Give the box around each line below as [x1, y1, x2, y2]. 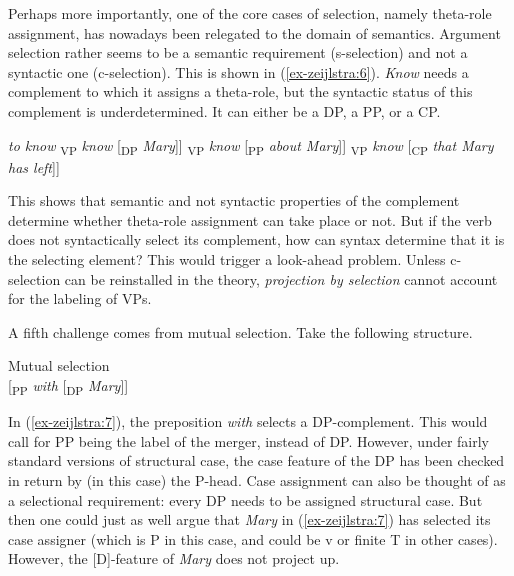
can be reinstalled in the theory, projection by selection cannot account [64, 268, 498, 289]
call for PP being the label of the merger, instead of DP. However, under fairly [8, 430, 490, 451]
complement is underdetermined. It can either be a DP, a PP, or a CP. [8, 100, 441, 121]
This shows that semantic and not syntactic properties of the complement [8, 190, 460, 211]
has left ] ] [8, 156, 60, 177]
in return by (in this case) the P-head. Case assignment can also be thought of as [8, 469, 506, 490]
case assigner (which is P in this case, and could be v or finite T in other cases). [8, 528, 498, 549]
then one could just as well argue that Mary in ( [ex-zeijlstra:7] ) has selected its [8, 509, 491, 530]
